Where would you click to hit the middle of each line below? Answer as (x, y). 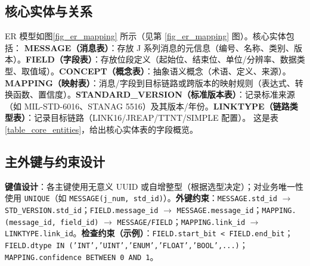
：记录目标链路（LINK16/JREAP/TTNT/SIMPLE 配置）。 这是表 (152, 118)
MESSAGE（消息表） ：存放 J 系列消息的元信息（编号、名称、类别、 (159, 47)
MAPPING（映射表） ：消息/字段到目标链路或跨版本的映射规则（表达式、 (150, 82)
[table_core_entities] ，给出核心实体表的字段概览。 (102, 129)
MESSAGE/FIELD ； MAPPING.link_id (181, 221)
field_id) (80, 222)
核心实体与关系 (49, 11)
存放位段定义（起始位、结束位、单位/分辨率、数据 (199, 59)
